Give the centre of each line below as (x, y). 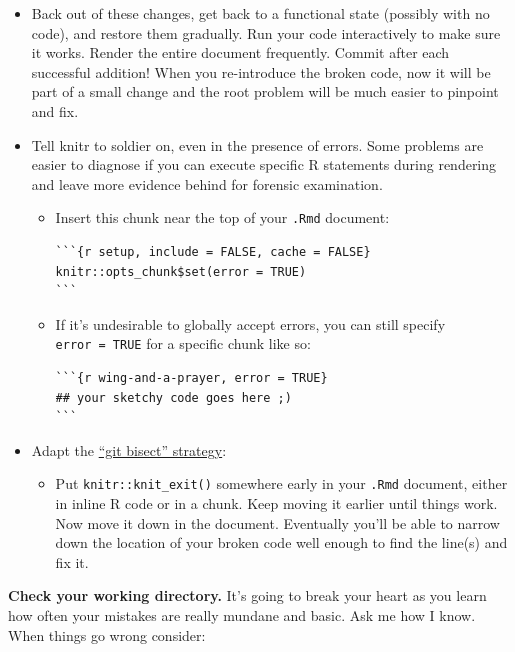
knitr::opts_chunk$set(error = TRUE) (181, 271)
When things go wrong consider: (107, 634)
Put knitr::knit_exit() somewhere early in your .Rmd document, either (281, 483)
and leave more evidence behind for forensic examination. (207, 183)
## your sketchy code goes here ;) (173, 397)
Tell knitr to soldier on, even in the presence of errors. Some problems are (257, 144)
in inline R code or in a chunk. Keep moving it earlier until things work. (276, 503)
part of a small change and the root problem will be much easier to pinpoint (265, 91)
